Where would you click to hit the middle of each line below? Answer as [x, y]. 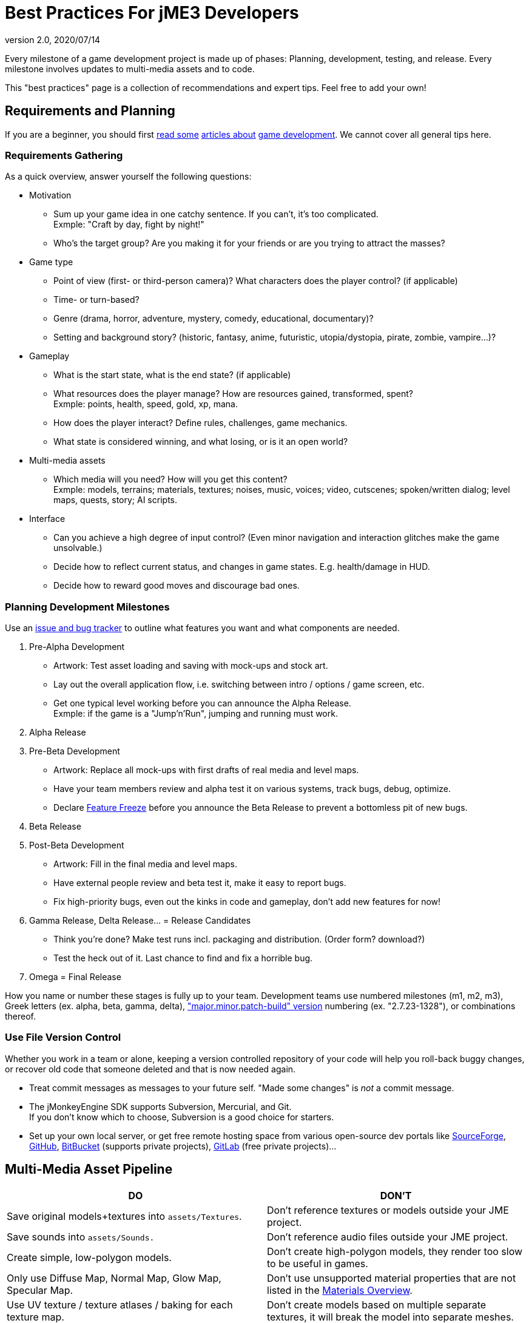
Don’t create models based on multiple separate [377, 1304]
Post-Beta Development [77, 845]
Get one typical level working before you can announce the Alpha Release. [202, 703]
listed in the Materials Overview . [340, 1290]
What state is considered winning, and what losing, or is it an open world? [201, 442]
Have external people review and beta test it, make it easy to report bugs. [200, 883]
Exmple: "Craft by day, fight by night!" [129, 225]
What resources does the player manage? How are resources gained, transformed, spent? [234, 394]
